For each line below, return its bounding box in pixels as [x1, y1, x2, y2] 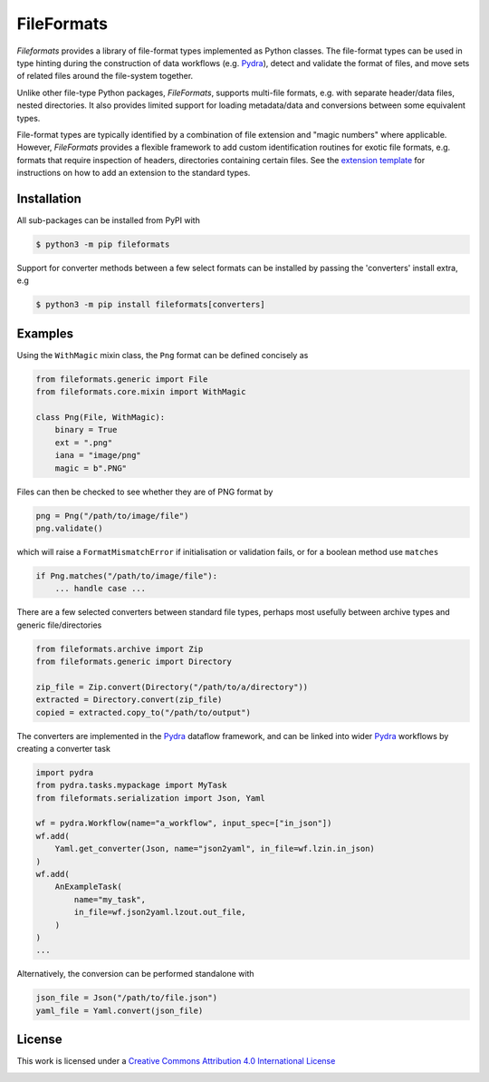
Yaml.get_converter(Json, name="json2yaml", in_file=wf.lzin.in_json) [54, 843, 376, 854]
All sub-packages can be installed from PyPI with [16, 214, 201, 226]
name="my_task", [73, 894, 147, 904]
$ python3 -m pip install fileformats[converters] [35, 299, 266, 310]
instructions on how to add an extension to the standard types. [16, 168, 251, 179]
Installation [16, 190, 81, 206]
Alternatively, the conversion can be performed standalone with [16, 969, 254, 980]
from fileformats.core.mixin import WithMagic [35, 386, 246, 397]
